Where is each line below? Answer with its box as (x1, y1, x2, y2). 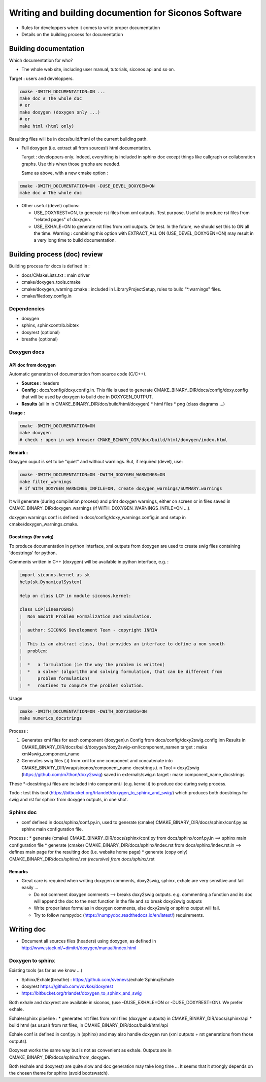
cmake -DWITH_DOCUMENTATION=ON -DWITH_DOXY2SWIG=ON (19, 709, 147, 714)
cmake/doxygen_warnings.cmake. (9, 521, 79, 527)
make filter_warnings (19, 479, 72, 485)
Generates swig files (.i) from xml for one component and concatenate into (21, 758, 173, 764)
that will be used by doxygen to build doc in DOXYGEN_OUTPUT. (21, 394, 153, 400)
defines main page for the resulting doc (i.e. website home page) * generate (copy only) (9, 849, 188, 855)
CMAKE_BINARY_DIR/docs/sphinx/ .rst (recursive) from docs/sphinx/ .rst (9, 856, 155, 862)
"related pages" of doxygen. (33, 217, 91, 223)
